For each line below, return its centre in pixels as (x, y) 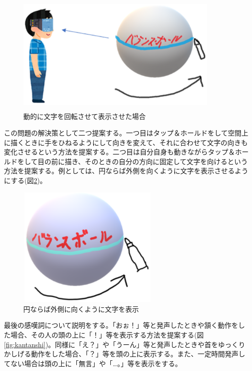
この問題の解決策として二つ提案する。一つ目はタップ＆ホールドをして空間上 (126, 132)
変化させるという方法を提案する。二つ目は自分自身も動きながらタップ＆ (119, 152)
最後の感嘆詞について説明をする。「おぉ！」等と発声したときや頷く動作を (121, 325)
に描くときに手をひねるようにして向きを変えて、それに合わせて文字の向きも (126, 142)
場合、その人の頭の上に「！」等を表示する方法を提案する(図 (107, 335)
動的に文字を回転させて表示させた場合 (84, 116)
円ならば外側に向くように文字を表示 (81, 309)
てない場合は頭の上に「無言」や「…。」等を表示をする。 (93, 363)
